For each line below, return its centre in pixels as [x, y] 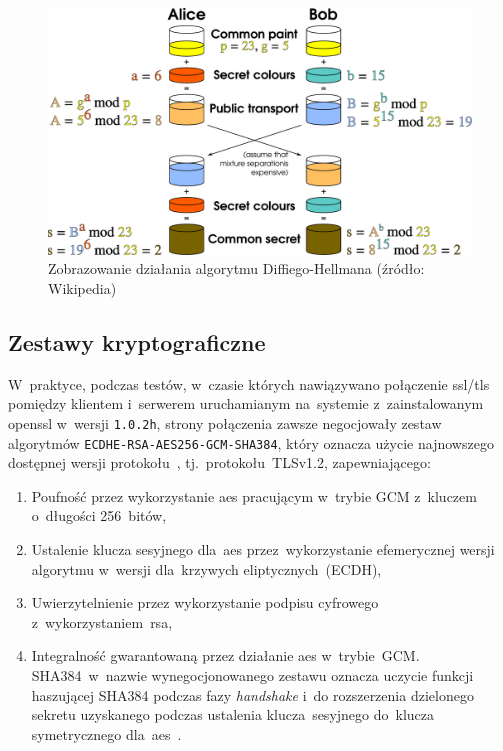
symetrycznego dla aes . [106, 733]
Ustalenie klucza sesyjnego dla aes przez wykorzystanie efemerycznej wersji [263, 549]
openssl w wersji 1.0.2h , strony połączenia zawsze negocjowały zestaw [225, 422]
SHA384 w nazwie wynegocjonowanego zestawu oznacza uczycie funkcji [252, 675]
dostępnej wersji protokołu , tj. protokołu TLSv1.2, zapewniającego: [219, 462]
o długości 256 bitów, [99, 515]
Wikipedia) [82, 287]
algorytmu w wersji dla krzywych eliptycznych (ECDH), [206, 568]
